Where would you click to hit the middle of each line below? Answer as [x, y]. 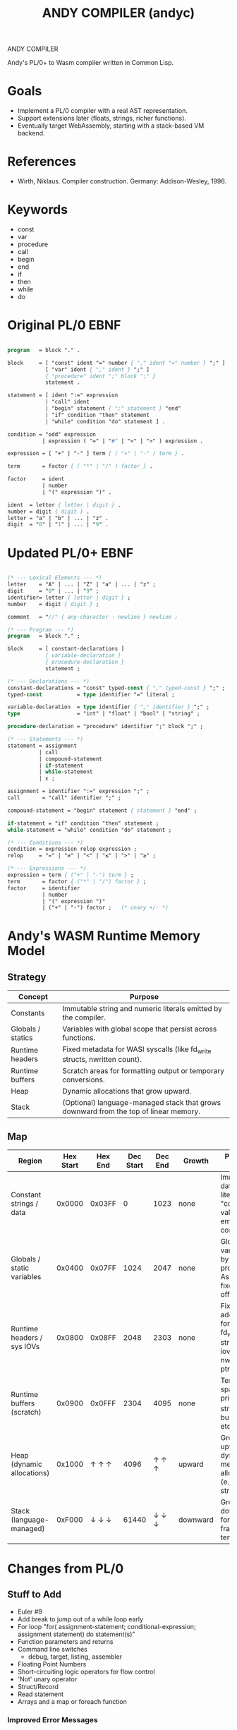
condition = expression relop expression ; [72, 849]
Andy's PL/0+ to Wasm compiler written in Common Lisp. [91, 63]
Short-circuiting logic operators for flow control [86, 1671]
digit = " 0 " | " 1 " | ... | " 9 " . [58, 525]
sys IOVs [25, 1346]
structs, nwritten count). [102, 1060]
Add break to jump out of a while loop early [80, 1619]
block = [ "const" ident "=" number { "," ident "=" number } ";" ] [116, 363]
